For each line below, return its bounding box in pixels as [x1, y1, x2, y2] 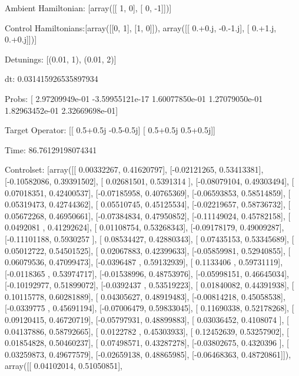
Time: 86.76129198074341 [5, 143, 97, 156]
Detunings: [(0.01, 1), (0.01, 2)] [5, 52, 117, 65]
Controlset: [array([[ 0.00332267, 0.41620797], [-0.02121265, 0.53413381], [5, 163, 264, 176]
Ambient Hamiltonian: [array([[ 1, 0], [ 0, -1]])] [5, 2, 172, 14]
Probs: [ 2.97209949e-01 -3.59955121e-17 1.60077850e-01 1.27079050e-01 [5, 92, 263, 104]
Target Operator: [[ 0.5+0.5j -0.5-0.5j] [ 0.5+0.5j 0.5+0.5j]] [5, 124, 215, 136]
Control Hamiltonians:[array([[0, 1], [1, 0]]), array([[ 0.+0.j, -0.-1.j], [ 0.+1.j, [5, 21, 277, 34]
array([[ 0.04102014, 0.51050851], [5, 359, 122, 372]
